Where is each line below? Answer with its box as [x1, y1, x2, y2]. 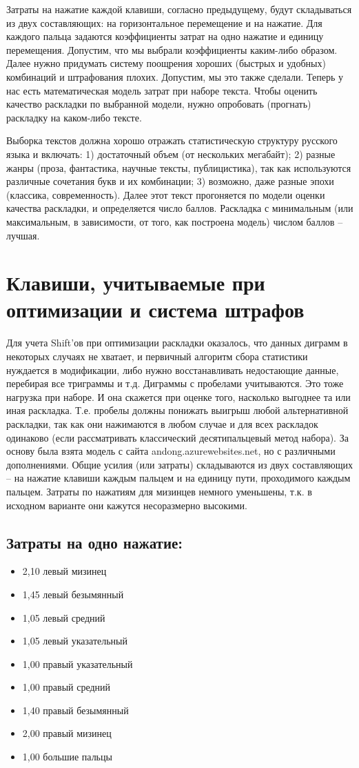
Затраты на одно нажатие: [6, 531, 183, 553]
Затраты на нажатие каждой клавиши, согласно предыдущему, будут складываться [6, 2, 352, 16]
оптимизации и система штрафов [6, 295, 305, 324]
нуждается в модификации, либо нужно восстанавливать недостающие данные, [6, 362, 339, 377]
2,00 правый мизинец [22, 726, 112, 740]
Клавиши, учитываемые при [6, 268, 265, 297]
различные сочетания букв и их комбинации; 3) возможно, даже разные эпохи [6, 174, 334, 188]
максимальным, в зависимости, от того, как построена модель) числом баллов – [6, 214, 343, 228]
